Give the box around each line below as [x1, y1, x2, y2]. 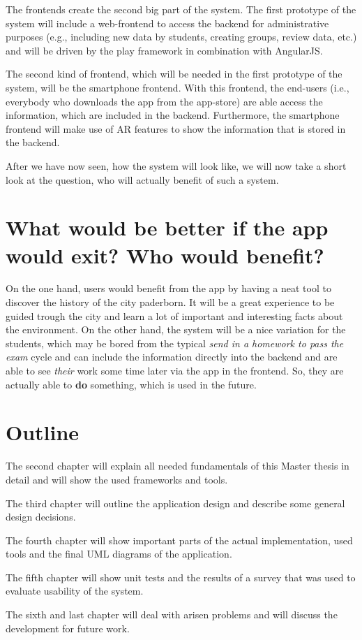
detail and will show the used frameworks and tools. [6, 472, 228, 486]
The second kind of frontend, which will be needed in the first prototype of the [6, 66, 342, 81]
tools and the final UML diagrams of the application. [6, 546, 232, 561]
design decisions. [6, 509, 76, 524]
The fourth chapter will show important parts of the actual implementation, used [6, 532, 353, 547]
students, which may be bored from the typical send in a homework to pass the [6, 335, 344, 350]
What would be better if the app [6, 213, 329, 242]
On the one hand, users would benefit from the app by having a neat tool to [6, 281, 331, 296]
